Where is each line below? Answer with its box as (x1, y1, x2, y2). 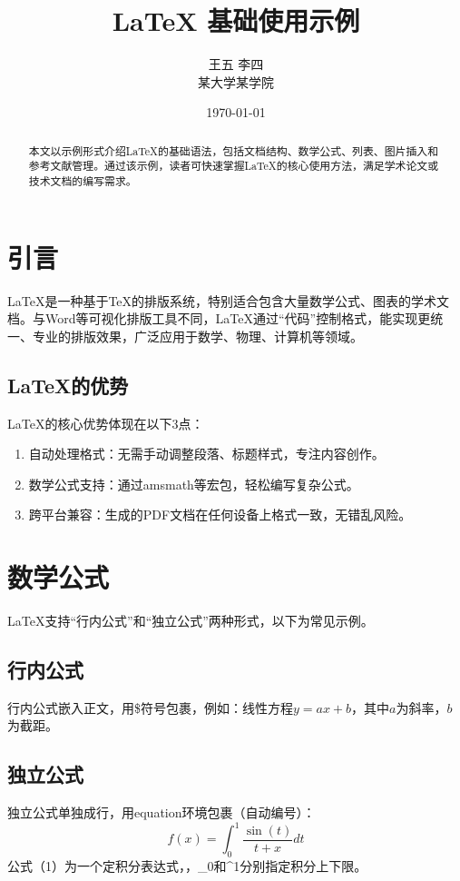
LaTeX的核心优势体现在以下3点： (7, 413, 204, 432)
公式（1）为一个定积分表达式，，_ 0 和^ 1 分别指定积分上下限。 (7, 856, 367, 876)
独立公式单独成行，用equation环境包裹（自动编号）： (7, 803, 316, 822)
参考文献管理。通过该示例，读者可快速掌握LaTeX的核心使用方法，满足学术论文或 (28, 158, 439, 173)
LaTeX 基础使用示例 (112, 2, 360, 39)
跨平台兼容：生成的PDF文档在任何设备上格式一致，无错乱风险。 (28, 505, 412, 524)
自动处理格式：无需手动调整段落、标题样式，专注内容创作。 (28, 444, 385, 463)
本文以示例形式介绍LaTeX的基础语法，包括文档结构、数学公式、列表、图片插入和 (28, 143, 439, 158)
